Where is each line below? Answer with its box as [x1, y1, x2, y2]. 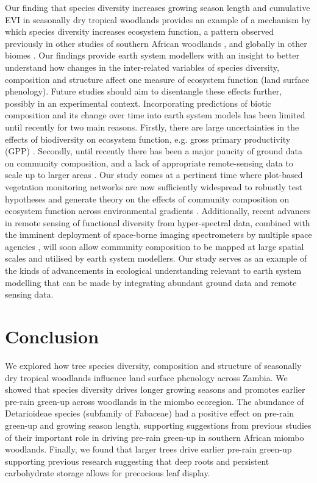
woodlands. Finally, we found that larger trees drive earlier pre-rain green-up [5, 443, 292, 456]
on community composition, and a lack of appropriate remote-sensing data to [5, 156, 293, 169]
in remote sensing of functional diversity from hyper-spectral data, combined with [5, 216, 310, 229]
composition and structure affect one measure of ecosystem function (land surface [5, 73, 310, 85]
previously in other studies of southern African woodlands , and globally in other [5, 37, 307, 49]
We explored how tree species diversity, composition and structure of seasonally [5, 359, 302, 371]
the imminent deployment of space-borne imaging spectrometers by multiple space [5, 228, 312, 241]
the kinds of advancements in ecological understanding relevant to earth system [5, 264, 302, 277]
